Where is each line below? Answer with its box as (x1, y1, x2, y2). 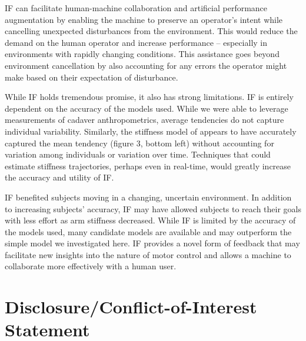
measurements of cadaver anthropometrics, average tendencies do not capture (5, 113, 284, 126)
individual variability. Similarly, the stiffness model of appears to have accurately (5, 125, 297, 137)
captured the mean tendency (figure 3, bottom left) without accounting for (5, 136, 274, 149)
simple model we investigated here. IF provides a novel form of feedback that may (5, 237, 300, 249)
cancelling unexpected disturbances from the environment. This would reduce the (5, 25, 298, 37)
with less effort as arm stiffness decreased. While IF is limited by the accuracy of (5, 214, 296, 226)
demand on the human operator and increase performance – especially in (5, 36, 268, 48)
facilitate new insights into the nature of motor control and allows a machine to (5, 248, 291, 260)
